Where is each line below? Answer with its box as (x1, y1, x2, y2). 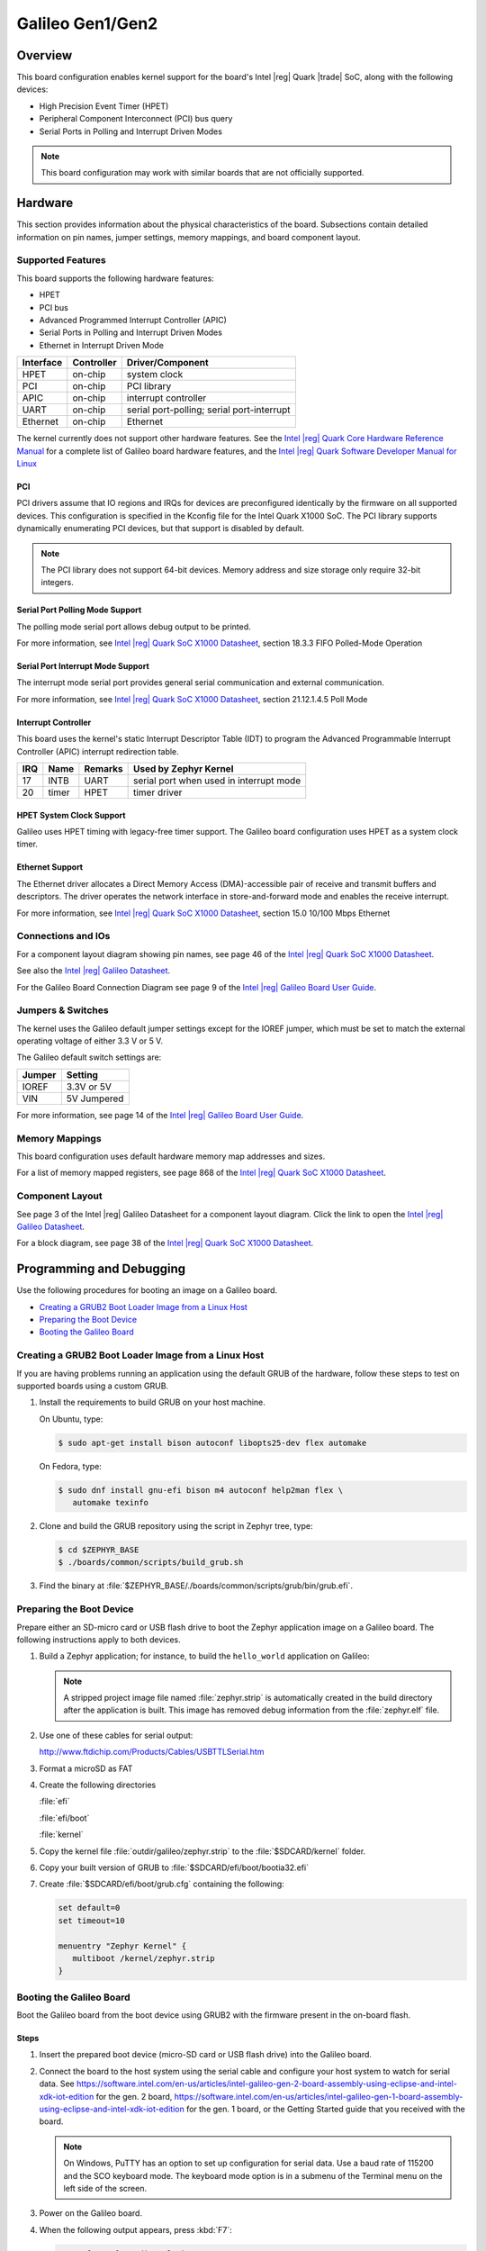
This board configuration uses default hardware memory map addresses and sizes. (16, 1151, 326, 1162)
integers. (40, 577, 74, 588)
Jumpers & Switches (16, 1004, 109, 1017)
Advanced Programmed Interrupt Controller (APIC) (39, 315, 227, 326)
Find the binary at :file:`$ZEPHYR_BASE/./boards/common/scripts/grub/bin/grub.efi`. (39, 1580, 353, 1591)
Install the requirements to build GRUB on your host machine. (39, 1397, 265, 1408)
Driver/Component (126, 357, 209, 369)
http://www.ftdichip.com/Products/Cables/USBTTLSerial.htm (39, 1747, 265, 1758)
